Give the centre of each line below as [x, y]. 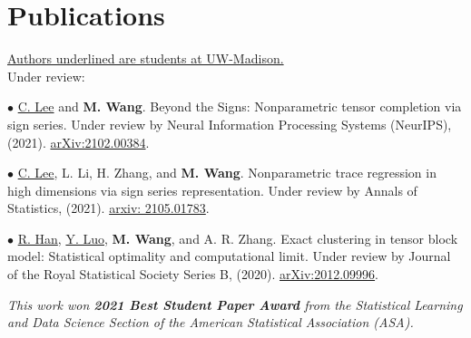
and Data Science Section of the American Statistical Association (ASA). [211, 322]
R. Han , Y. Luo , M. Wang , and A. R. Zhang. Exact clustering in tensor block [238, 238]
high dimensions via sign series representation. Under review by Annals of [212, 190]
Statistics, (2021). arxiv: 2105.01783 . [108, 208]
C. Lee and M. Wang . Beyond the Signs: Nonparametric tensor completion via [240, 106]
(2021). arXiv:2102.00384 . [78, 142]
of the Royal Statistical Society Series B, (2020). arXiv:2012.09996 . [193, 274]
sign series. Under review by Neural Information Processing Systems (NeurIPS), [230, 124]
